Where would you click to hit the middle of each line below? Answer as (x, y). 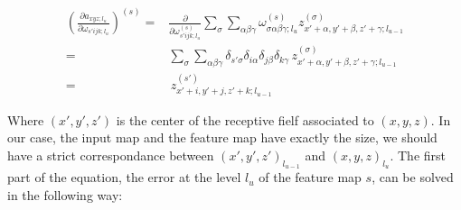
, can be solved (413, 177)
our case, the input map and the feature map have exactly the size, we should (222, 137)
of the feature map (310, 177)
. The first (418, 155)
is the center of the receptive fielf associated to (245, 119)
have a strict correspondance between (111, 155)
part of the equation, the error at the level (124, 177)
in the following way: (65, 194)
